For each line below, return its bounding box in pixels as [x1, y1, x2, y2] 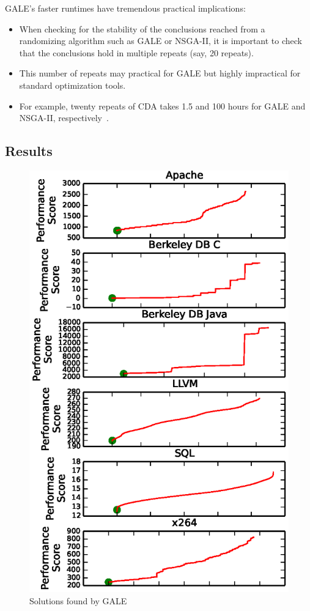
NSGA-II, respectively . [19, 111, 109, 124]
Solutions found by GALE [29, 594, 127, 607]
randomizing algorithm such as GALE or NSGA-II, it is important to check [19, 34, 302, 47]
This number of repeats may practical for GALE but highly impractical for [19, 67, 301, 80]
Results [5, 141, 53, 160]
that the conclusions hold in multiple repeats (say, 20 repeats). [19, 46, 254, 59]
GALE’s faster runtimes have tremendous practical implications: [5, 2, 246, 14]
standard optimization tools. [19, 78, 126, 91]
